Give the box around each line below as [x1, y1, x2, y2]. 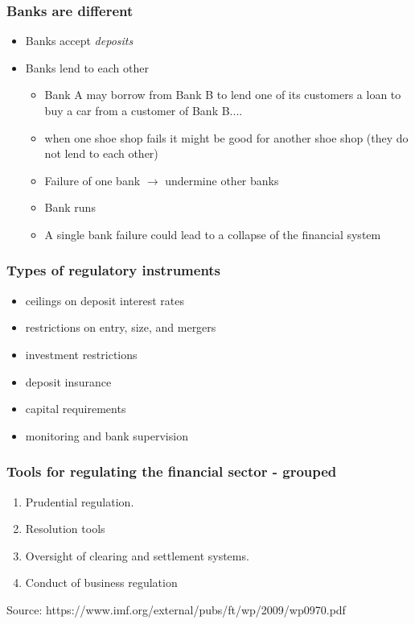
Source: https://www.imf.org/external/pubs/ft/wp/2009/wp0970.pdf [6, 601, 346, 618]
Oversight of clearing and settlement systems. [25, 547, 249, 564]
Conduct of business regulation [25, 574, 178, 591]
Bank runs [44, 199, 96, 216]
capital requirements [25, 400, 126, 417]
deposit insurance [25, 373, 112, 390]
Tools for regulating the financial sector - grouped [6, 461, 337, 481]
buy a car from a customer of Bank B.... [44, 102, 243, 118]
